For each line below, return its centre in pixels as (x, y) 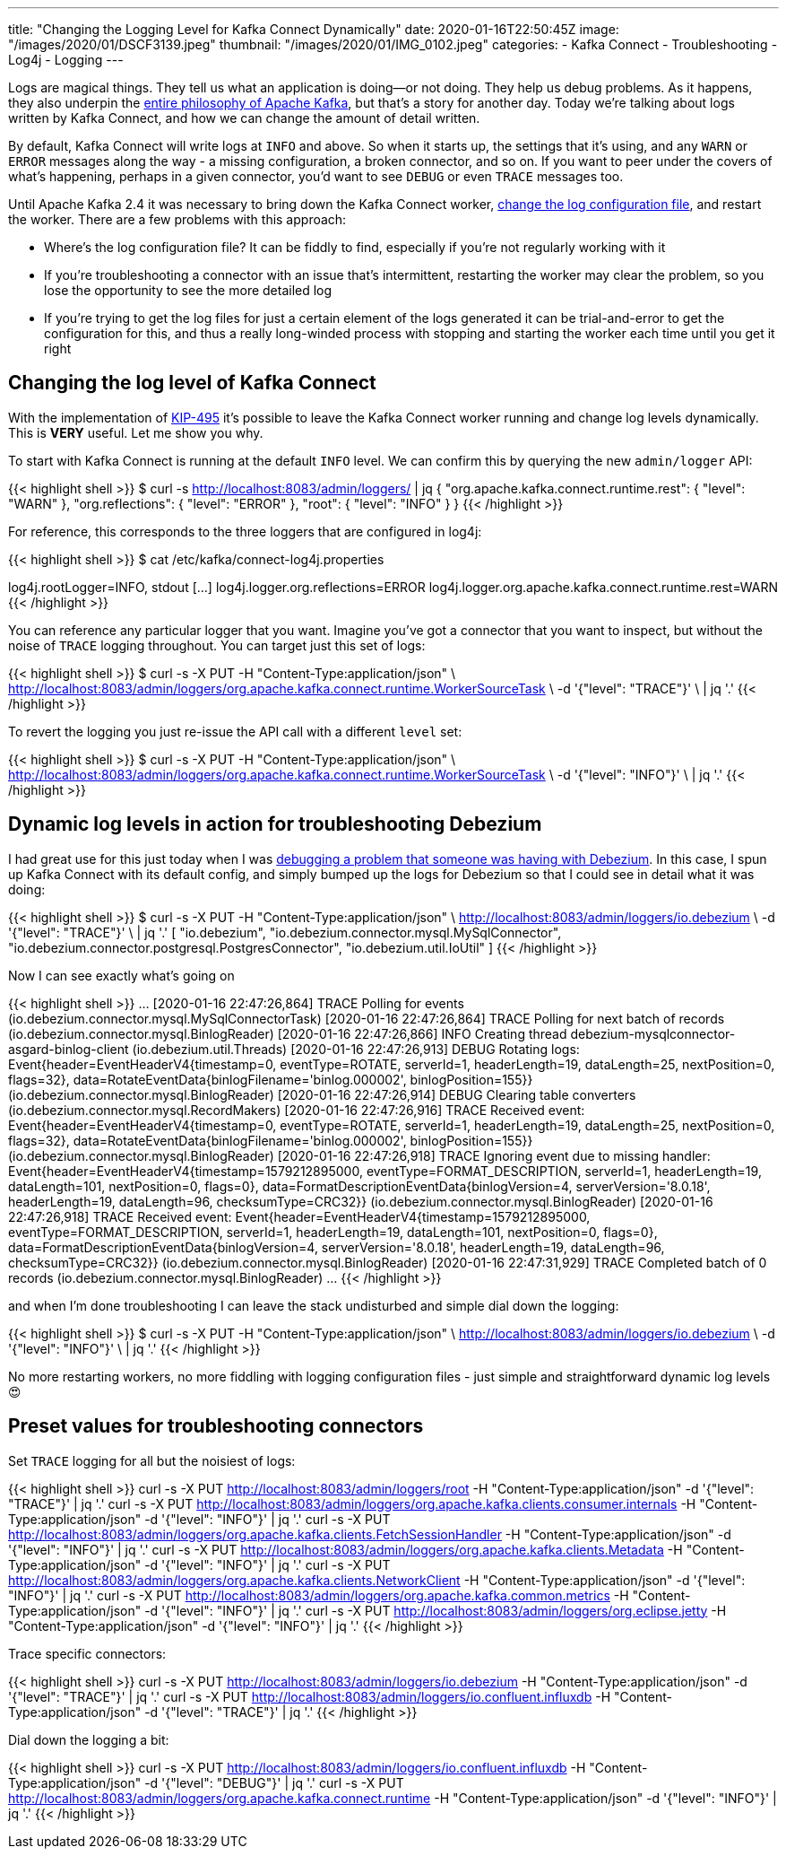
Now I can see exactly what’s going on (121, 975)
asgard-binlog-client (69, 1049)
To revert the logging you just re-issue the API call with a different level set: (235, 731)
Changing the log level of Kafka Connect (192, 383)
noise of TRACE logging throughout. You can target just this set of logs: (217, 645)
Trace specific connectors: (87, 1653)
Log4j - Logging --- (66, 60)
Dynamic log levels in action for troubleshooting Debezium (275, 824)
